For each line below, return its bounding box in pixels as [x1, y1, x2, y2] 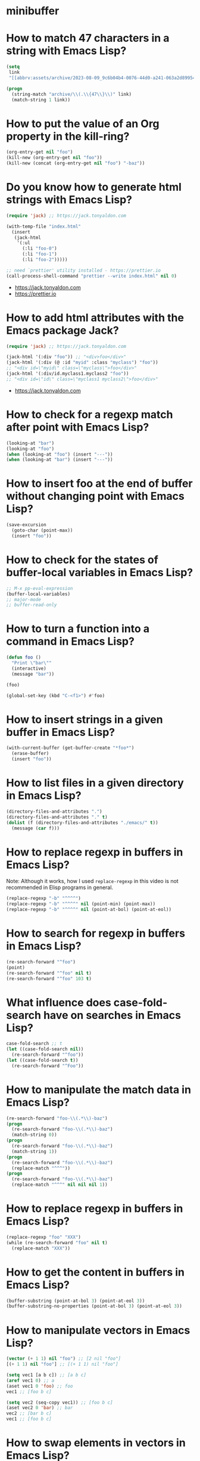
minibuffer [6, 4, 60, 18]
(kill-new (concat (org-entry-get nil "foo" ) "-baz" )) [6, 160, 145, 166]
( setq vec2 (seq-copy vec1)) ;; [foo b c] [6, 1399, 113, 1406]
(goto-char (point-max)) [11, 527, 73, 534]
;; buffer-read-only [6, 602, 58, 608]
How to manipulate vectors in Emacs [6, 1323, 190, 1337]
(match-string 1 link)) [11, 97, 70, 102]
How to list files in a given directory [6, 776, 185, 790]
